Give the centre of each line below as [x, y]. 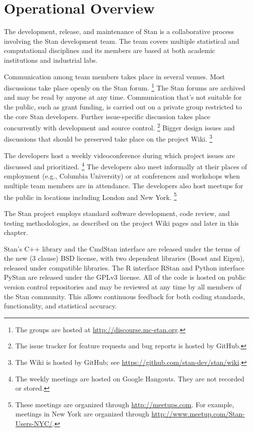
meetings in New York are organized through [82, 414]
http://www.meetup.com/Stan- [198, 414]
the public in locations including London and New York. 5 [90, 196]
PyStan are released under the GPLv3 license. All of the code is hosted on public [125, 277]
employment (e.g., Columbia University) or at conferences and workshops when [122, 176]
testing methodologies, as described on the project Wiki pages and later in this [121, 223]
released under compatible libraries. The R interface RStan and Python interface [124, 267]
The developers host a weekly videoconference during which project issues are [119, 155]
